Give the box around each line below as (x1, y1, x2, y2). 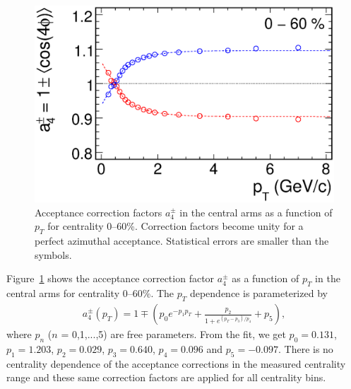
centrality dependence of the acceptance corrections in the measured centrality (6, 356, 346, 371)
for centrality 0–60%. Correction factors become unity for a (47, 219, 304, 233)
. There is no (278, 341, 333, 356)
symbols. (35, 247, 72, 262)
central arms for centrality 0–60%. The (6, 286, 174, 301)
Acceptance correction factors (35, 204, 162, 219)
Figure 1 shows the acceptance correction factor (6, 271, 215, 286)
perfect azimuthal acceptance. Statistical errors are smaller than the (35, 233, 329, 248)
